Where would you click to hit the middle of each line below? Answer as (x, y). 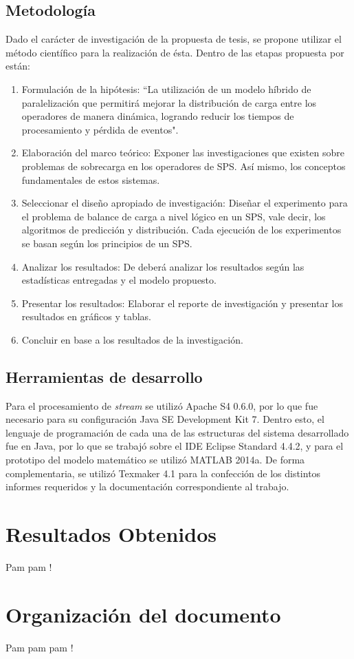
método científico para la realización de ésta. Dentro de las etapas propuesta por (175, 52)
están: (18, 66)
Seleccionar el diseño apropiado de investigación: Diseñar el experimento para (185, 203)
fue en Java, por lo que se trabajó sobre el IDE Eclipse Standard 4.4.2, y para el (175, 446)
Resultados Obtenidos (111, 534)
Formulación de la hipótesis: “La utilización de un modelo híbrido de (166, 88)
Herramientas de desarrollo (104, 376)
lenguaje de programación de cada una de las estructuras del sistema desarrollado (177, 432)
